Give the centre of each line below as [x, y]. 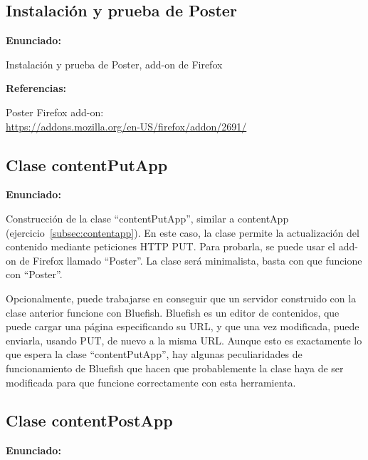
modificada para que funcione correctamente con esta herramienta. [151, 382]
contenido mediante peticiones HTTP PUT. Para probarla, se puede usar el [170, 246]
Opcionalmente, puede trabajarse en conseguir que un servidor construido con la [181, 298]
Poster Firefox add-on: [55, 112]
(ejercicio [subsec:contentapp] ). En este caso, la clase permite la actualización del [183, 232]
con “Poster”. [34, 274]
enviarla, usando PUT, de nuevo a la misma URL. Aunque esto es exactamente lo [184, 340]
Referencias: [36, 88]
